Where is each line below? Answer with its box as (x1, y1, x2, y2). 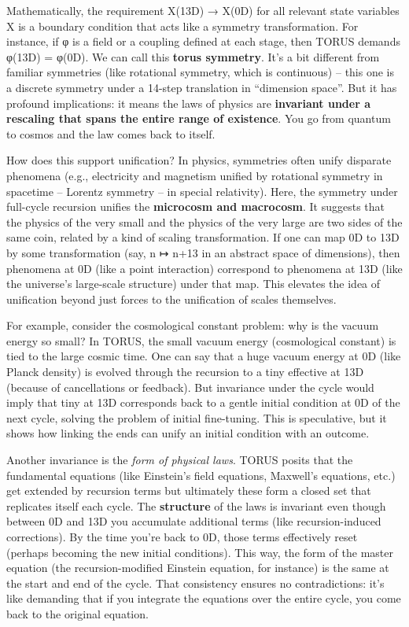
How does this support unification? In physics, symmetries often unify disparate (6, 152, 392, 168)
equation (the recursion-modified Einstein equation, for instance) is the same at (6, 559, 389, 576)
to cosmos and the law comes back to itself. (6, 125, 216, 142)
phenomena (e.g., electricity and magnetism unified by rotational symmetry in (6, 167, 383, 183)
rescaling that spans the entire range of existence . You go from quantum (6, 110, 391, 127)
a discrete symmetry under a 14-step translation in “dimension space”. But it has (6, 79, 397, 95)
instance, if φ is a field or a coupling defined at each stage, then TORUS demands (6, 33, 400, 50)
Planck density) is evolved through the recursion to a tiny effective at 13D (6, 363, 364, 380)
